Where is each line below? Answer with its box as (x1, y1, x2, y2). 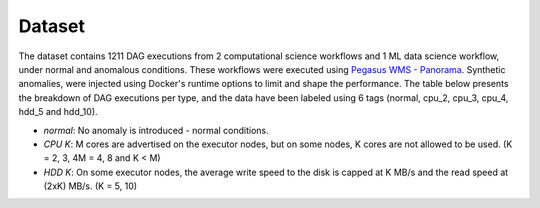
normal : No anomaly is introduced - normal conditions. (43, 124, 269, 136)
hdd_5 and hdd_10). (18, 106, 99, 118)
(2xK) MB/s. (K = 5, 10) (43, 180, 138, 192)
